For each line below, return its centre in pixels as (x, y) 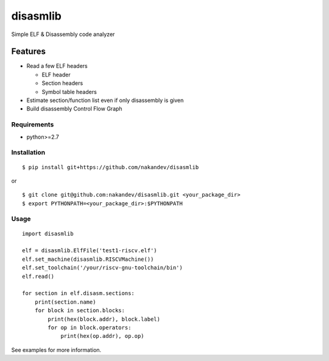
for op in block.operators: (90, 327)
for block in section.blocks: (80, 311)
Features (28, 52)
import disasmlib (48, 233)
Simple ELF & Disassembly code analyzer (63, 34)
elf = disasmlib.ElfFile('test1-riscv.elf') (90, 251)
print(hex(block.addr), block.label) (104, 319)
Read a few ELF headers (57, 66)
